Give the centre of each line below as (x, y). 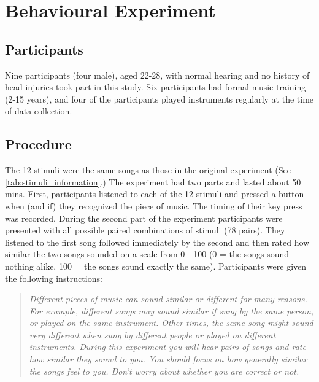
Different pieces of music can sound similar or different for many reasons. (168, 299)
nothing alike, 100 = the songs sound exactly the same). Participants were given (156, 266)
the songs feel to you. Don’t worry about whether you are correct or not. (164, 371)
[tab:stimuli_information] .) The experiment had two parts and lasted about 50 (153, 181)
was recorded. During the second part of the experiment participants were (144, 218)
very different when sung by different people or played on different (152, 334)
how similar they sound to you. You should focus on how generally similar (168, 359)
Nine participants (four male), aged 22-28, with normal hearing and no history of (157, 75)
